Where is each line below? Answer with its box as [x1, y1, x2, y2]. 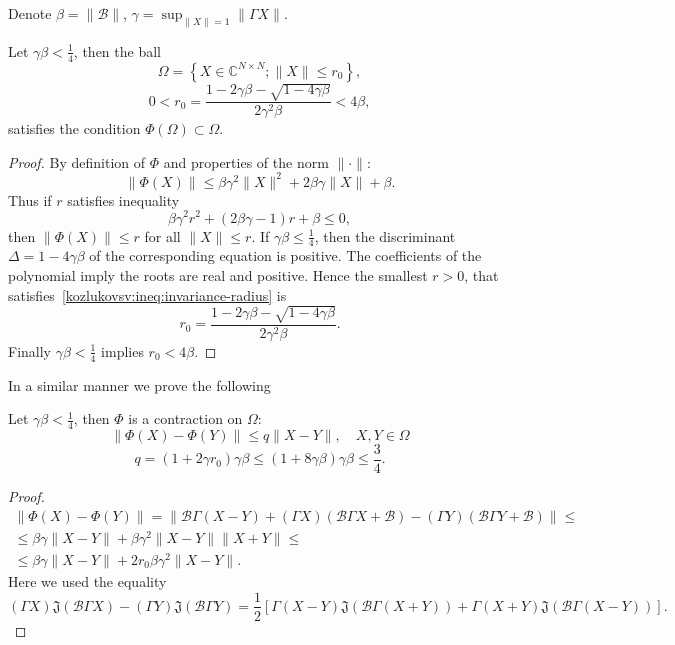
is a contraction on [128, 408, 243, 429]
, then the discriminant [314, 225, 456, 246]
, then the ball [73, 40, 161, 61]
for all [144, 225, 181, 246]
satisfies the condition [8, 118, 141, 139]
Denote [8, 3, 52, 23]
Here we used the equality [8, 570, 167, 591]
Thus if [8, 189, 52, 210]
